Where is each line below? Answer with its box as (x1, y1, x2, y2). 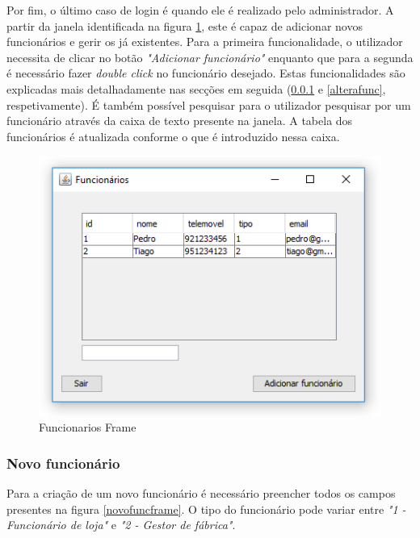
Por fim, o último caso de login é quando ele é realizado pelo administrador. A (6, 2, 394, 18)
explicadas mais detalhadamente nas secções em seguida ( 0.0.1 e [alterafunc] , (6, 80, 386, 97)
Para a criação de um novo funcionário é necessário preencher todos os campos (6, 485, 396, 502)
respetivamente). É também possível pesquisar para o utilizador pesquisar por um (6, 96, 411, 113)
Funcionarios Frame (39, 419, 136, 436)
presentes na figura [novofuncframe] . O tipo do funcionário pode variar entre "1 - (6, 500, 406, 517)
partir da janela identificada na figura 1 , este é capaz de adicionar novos (6, 17, 363, 34)
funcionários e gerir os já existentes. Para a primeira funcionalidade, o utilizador (6, 33, 403, 50)
